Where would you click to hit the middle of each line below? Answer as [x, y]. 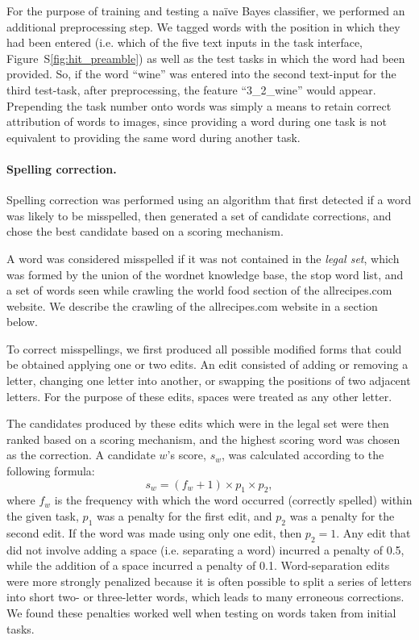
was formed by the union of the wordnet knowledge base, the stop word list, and [205, 274]
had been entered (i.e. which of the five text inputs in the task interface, [185, 42]
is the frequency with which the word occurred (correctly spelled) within [233, 500]
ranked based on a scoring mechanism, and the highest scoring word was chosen [203, 439]
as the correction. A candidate [81, 455]
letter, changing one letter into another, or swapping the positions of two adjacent [209, 381]
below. [22, 322]
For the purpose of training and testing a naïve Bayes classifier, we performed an [206, 10]
